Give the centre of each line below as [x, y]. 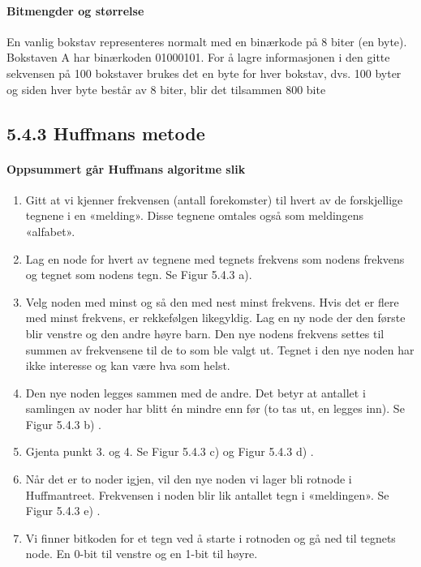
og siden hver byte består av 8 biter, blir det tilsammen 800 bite [166, 89]
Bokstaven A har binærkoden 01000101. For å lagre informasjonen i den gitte [198, 57]
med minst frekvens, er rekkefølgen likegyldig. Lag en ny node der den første [215, 318]
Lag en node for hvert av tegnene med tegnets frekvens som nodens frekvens [215, 258]
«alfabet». [50, 231]
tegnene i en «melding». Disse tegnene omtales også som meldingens [195, 215]
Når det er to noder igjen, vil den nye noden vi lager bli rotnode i [189, 479]
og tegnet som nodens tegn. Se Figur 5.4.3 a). [139, 275]
